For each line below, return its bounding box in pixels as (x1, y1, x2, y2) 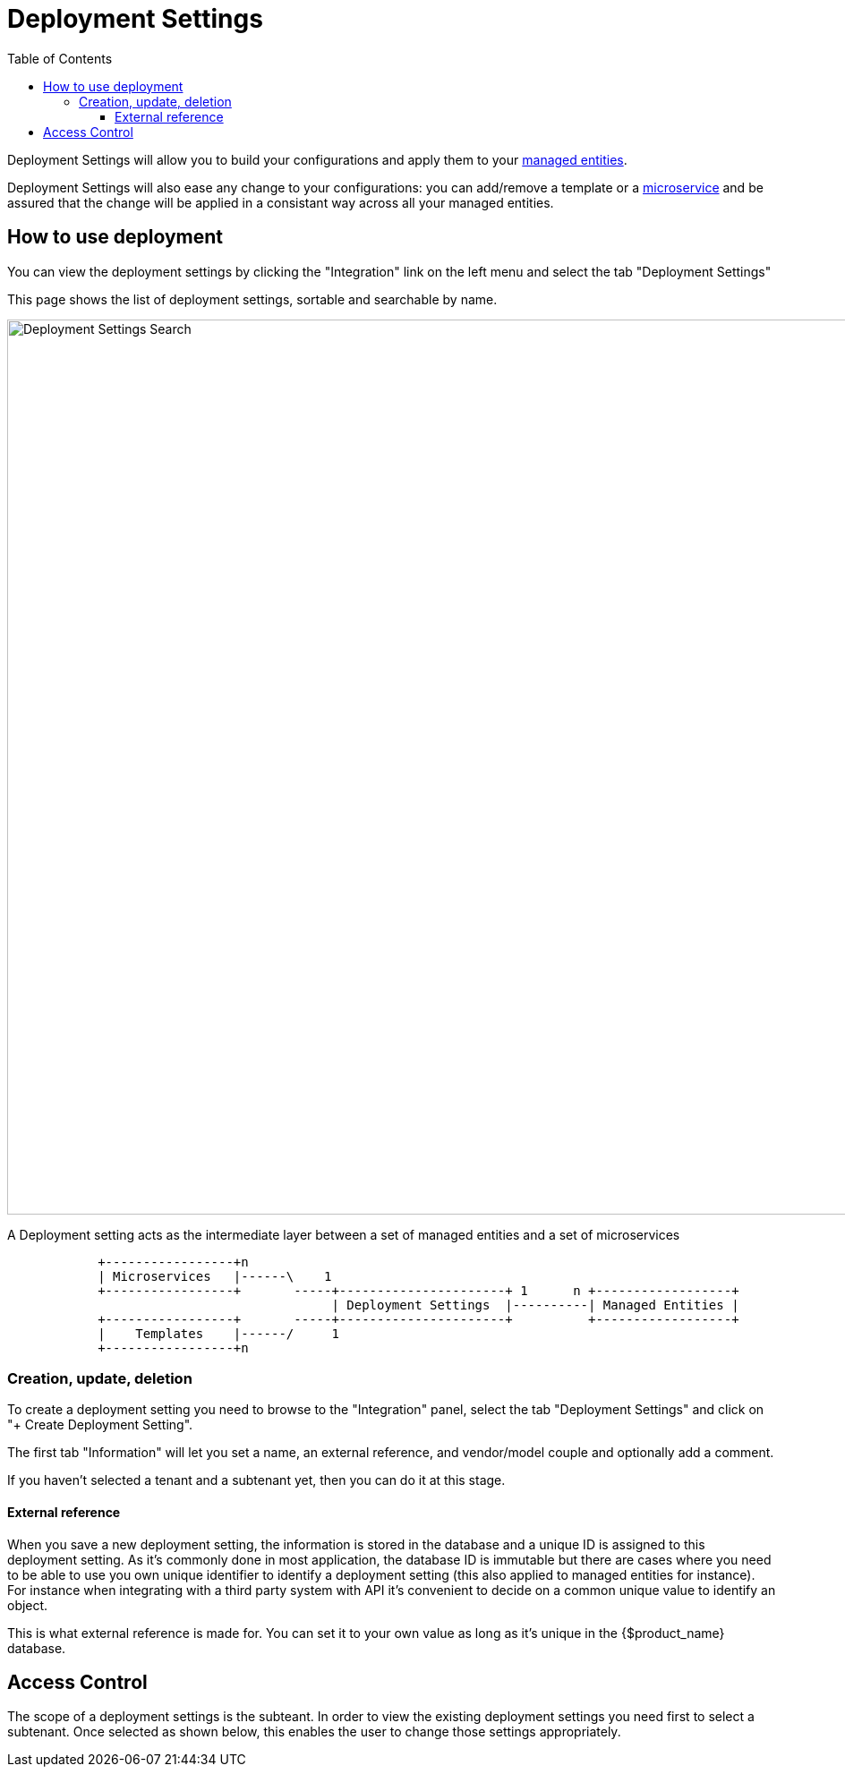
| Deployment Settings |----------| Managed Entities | (331, 1297, 739, 1312)
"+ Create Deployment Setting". (7, 1417, 193, 1433)
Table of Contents (7, 50, 113, 66)
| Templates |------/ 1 (98, 1326, 339, 1341)
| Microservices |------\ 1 (98, 1268, 332, 1284)
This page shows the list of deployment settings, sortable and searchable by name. (7, 291, 498, 307)
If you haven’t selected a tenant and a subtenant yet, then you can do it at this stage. (7, 1472, 506, 1488)
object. (7, 1597, 48, 1613)
